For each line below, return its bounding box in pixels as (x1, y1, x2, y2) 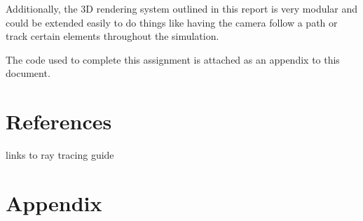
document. (6, 66, 50, 80)
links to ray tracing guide (6, 148, 114, 162)
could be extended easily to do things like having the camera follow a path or (6, 15, 338, 29)
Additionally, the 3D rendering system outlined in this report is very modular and (6, 1, 358, 15)
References (6, 107, 112, 136)
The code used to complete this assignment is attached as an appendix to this (6, 52, 340, 66)
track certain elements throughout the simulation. (6, 29, 219, 43)
